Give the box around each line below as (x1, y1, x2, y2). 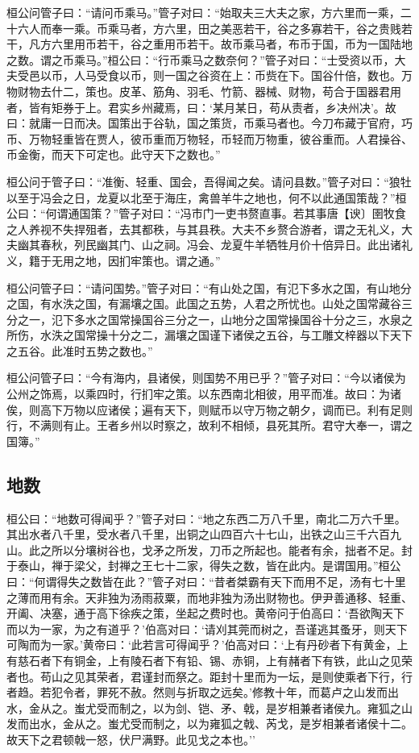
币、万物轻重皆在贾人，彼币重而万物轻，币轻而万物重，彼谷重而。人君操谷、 (6, 130, 413, 147)
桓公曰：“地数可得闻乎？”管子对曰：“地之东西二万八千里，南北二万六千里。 (6, 510, 406, 526)
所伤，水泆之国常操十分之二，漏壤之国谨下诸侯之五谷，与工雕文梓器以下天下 (6, 327, 413, 343)
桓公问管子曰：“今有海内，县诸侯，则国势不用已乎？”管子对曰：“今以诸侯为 (6, 369, 406, 386)
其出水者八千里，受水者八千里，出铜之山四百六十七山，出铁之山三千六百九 (6, 526, 401, 543)
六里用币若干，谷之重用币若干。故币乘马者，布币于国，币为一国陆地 (51, 35, 413, 52)
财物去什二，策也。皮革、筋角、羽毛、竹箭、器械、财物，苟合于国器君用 (17, 82, 401, 99)
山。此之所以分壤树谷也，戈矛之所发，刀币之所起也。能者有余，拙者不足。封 (6, 541, 413, 558)
